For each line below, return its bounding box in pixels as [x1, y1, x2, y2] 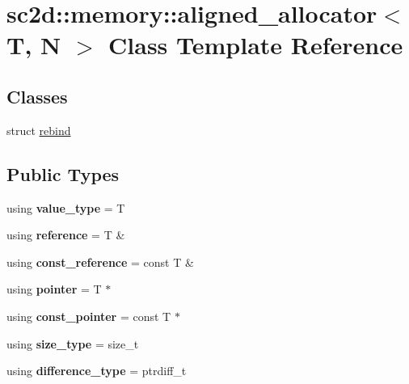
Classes [6, 83, 68, 108]
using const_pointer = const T [6, 307, 171, 324]
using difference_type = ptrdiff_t [6, 362, 187, 379]
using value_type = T [6, 199, 125, 216]
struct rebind [6, 121, 71, 138]
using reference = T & [6, 226, 125, 243]
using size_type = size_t [6, 335, 139, 352]
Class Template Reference [108, 28, 403, 61]
